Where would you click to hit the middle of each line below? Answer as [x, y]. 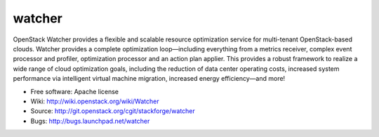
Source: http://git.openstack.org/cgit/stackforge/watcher [113, 111]
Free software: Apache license [75, 91]
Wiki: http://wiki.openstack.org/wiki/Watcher [95, 101]
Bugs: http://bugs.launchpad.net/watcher [90, 121]
